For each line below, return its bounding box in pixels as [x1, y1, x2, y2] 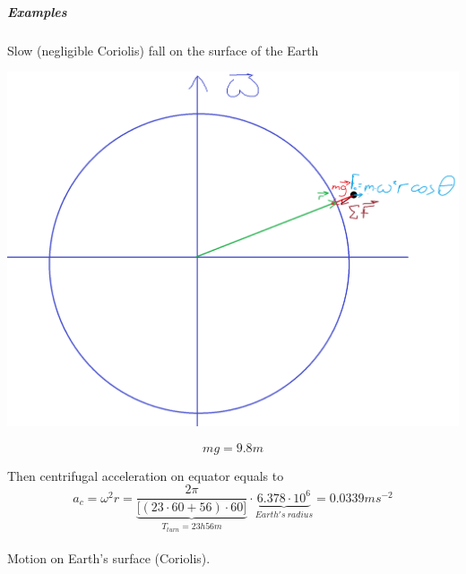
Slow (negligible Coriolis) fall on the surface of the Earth [7, 40, 319, 59]
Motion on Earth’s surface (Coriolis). [7, 549, 211, 568]
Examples [7, 2, 67, 21]
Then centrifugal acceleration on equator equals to [7, 466, 284, 484]
